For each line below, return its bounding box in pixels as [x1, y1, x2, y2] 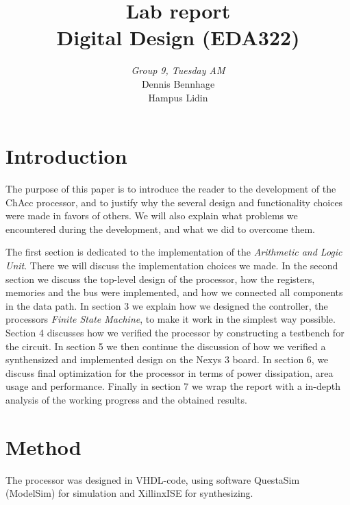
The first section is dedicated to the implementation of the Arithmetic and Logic [5, 245, 342, 259]
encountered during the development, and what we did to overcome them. [5, 221, 315, 236]
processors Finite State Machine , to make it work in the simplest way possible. [5, 312, 336, 326]
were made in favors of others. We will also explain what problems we [5, 208, 298, 223]
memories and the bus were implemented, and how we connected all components [5, 285, 343, 299]
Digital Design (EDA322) [56, 23, 300, 51]
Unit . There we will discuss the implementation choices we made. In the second [5, 258, 338, 272]
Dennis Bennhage [141, 76, 215, 90]
